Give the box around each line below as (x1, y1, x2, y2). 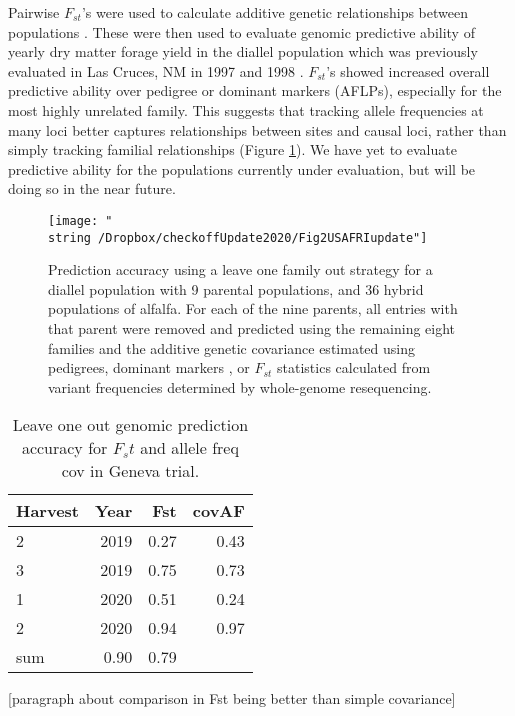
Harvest (16, 499, 79, 523)
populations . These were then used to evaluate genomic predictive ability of (8, 21, 475, 42)
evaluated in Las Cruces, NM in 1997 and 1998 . (8, 60, 304, 81)
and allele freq (140, 436, 239, 460)
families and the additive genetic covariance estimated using (48, 337, 415, 358)
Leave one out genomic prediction (12, 413, 249, 437)
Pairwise (8, 2, 60, 22)
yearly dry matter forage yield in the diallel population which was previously (8, 41, 478, 62)
